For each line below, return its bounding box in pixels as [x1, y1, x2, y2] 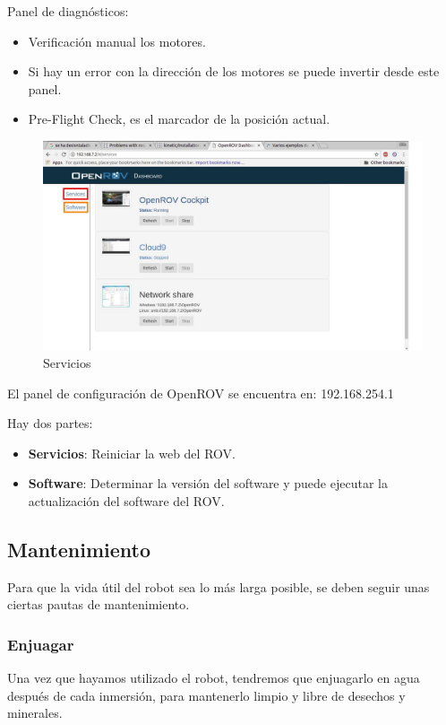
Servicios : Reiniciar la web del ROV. [28, 443, 236, 462]
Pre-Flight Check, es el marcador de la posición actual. [28, 109, 330, 128]
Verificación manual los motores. [28, 31, 206, 50]
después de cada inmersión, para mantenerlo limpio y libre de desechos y [7, 686, 406, 704]
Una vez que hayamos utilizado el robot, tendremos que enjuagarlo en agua [7, 668, 420, 687]
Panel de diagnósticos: [7, 2, 129, 20]
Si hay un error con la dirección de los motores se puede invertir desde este [28, 62, 440, 81]
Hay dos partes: [7, 414, 93, 432]
